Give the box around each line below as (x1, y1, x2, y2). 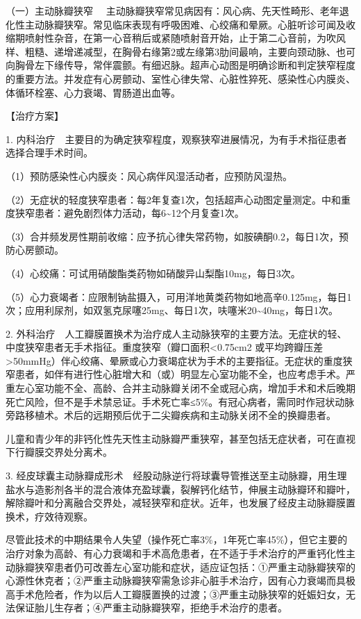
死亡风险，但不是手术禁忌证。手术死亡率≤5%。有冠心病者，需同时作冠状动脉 (6, 394, 355, 408)
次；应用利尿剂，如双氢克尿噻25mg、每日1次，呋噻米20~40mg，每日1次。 (6, 303, 339, 317)
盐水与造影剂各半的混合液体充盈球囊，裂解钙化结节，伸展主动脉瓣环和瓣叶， (6, 481, 355, 496)
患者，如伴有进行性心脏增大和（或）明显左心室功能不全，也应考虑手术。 (15, 367, 346, 381)
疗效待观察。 (34, 509, 93, 523)
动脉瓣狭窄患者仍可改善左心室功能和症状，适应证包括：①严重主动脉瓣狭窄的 (6, 559, 355, 574)
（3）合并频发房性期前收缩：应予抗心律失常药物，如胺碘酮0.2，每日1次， (6, 229, 339, 243)
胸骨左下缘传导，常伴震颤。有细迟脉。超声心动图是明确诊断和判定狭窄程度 (15, 58, 355, 72)
